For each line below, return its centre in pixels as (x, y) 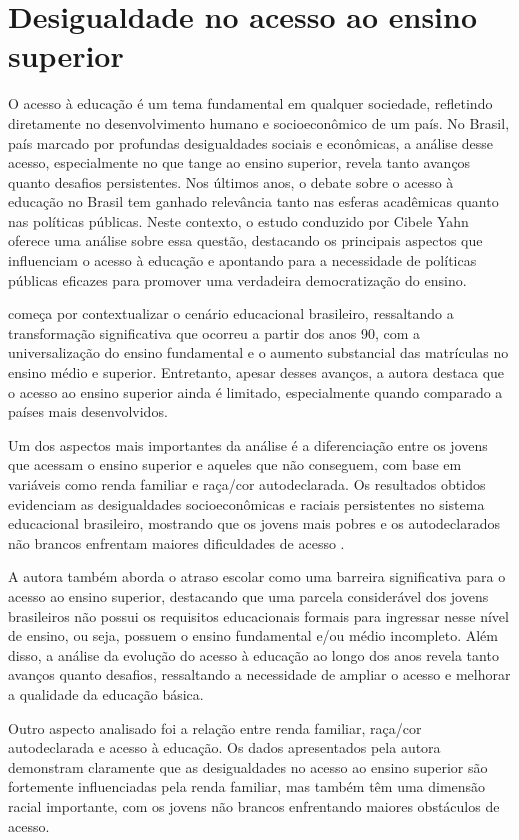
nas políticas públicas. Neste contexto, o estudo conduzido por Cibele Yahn (238, 220)
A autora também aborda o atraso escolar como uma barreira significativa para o (257, 576)
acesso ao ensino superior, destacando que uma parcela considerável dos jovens (248, 595)
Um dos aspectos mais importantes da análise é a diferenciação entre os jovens (248, 444)
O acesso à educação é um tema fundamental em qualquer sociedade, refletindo (250, 103)
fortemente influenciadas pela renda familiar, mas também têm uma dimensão (247, 786)
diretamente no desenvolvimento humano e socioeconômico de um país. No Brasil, (259, 122)
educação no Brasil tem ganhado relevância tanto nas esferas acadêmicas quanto (253, 201)
